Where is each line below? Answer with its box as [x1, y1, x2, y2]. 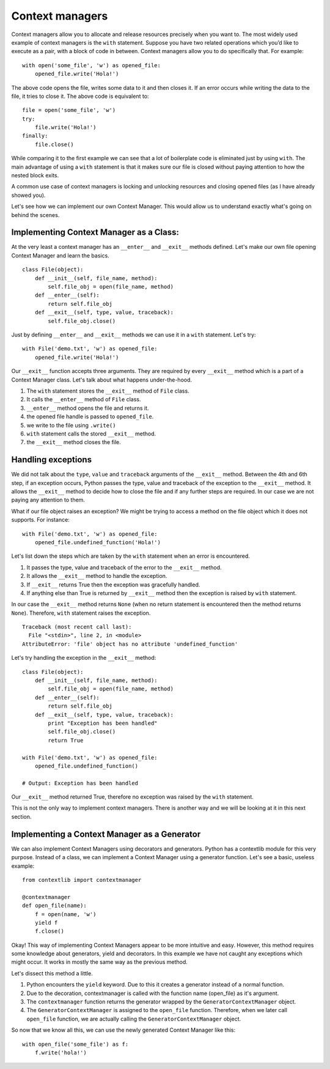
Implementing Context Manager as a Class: [11, 227, 180, 238]
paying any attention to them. [11, 496, 86, 504]
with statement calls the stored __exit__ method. [26, 430, 156, 437]
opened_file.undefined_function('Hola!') [34, 539, 161, 546]
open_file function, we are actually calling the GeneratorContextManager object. [26, 1015, 241, 1023]
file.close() [34, 141, 74, 148]
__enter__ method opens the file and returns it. [26, 404, 149, 412]
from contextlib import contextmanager [22, 876, 142, 883]
